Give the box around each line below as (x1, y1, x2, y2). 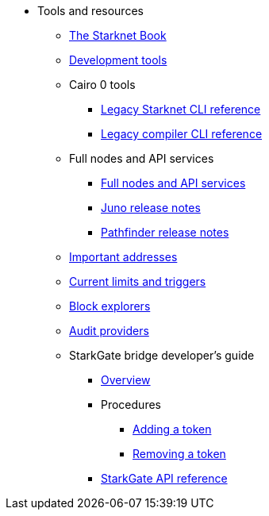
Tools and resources (37, 4, 144, 17)
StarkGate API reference (101, 472, 228, 485)
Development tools (69, 53, 167, 67)
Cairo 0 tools (69, 78, 136, 91)
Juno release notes (101, 201, 201, 214)
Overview (101, 373, 151, 387)
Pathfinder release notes (101, 225, 229, 239)
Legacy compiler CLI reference (101, 127, 263, 141)
